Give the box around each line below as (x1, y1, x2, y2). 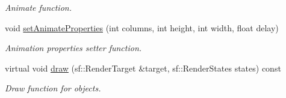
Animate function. (5, 1, 72, 13)
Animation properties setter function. (5, 41, 142, 54)
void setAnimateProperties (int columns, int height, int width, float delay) (5, 21, 279, 34)
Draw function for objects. (5, 82, 101, 94)
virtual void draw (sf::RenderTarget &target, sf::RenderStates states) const (5, 61, 281, 74)
